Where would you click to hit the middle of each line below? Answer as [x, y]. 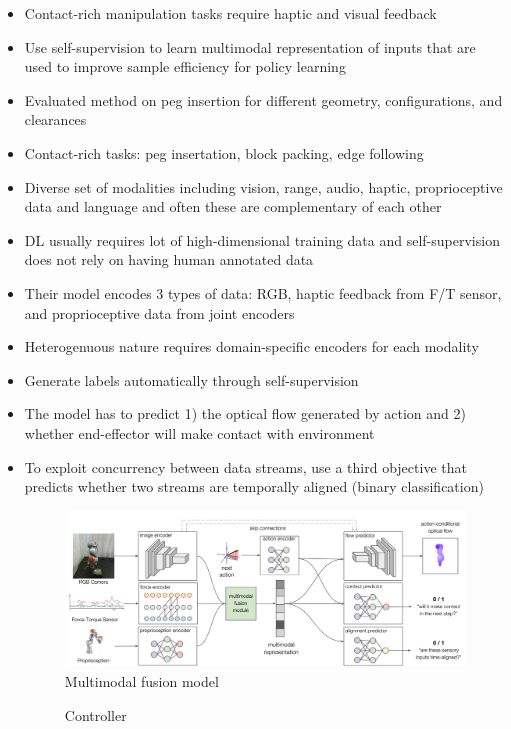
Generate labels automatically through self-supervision [191, 379]
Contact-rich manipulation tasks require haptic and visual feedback [230, 13]
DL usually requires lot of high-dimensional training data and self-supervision [262, 239]
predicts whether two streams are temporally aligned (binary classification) [254, 486]
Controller [95, 714]
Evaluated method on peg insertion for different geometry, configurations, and [263, 99]
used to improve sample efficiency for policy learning [185, 66]
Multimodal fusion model [141, 681]
